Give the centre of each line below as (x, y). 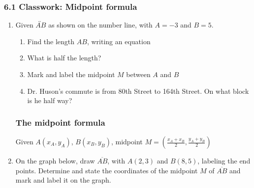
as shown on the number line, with (100, 25)
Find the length (51, 41)
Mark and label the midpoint (71, 74)
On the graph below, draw (55, 161)
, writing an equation (119, 41)
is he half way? (50, 100)
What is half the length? (64, 58)
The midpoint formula (60, 122)
